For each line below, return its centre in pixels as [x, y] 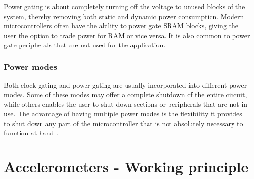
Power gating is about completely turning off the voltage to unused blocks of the [125, 6]
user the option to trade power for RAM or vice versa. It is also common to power [127, 35]
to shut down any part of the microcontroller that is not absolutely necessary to [124, 123]
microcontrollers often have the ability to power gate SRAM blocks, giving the [121, 26]
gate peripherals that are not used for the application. [85, 45]
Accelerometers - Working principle [126, 166]
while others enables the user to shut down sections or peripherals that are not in [126, 104]
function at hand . [31, 133]
